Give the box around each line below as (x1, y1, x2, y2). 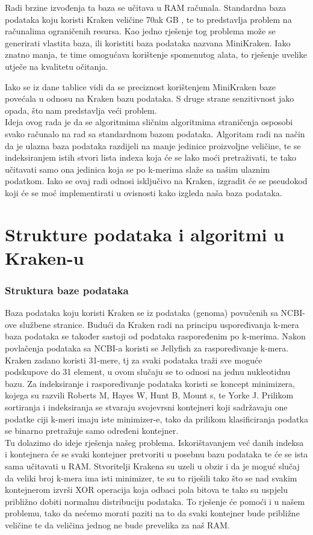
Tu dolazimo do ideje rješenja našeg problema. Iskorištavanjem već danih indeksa (5, 436, 304, 448)
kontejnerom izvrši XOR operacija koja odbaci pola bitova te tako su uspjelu (5, 483, 288, 496)
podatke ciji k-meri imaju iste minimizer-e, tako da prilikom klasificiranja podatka (5, 412, 308, 425)
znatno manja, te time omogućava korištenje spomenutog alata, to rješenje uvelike (5, 48, 307, 61)
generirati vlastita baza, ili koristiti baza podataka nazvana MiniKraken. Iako (5, 36, 291, 49)
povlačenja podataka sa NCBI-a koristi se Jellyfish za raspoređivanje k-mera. (5, 342, 289, 354)
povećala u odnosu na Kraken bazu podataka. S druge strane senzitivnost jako (5, 92, 294, 105)
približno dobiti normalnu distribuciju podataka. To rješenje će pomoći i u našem (5, 495, 305, 507)
